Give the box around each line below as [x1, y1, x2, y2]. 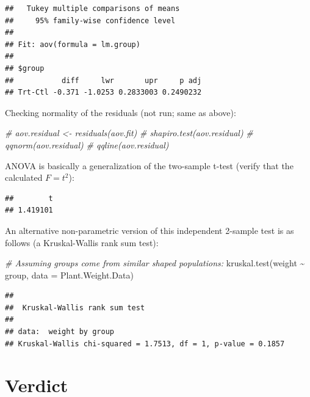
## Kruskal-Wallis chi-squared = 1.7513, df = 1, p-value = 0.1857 [5, 339, 285, 348]
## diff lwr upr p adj [5, 76, 202, 85]
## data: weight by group [5, 327, 114, 337]
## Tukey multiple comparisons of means [5, 4, 180, 13]
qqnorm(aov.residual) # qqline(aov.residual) [5, 138, 169, 151]
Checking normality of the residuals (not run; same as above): [5, 106, 236, 118]
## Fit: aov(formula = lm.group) [5, 40, 140, 49]
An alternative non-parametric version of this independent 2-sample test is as [5, 224, 294, 236]
